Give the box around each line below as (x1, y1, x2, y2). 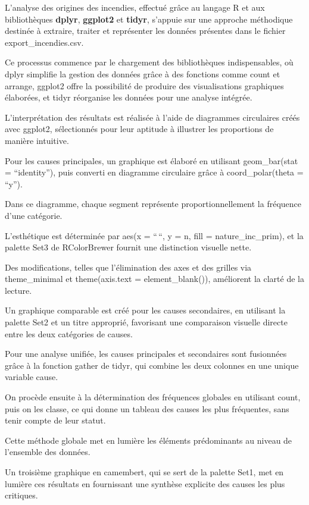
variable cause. (5, 371, 58, 383)
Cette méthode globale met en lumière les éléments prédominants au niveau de (5, 434, 292, 446)
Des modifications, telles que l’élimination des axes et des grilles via (5, 261, 252, 273)
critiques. (5, 489, 38, 501)
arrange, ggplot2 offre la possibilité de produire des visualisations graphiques (5, 79, 284, 92)
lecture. (5, 284, 32, 296)
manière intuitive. (5, 134, 69, 146)
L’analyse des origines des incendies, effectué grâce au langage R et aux (5, 1, 265, 13)
